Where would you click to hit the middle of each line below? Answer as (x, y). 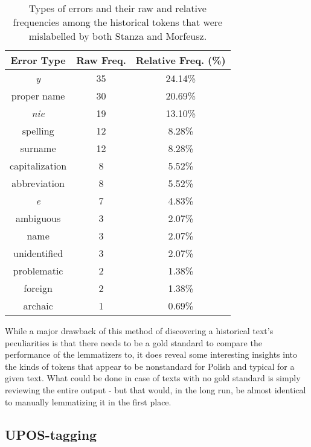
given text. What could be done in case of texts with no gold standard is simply (153, 378)
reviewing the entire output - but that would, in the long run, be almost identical (155, 389)
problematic (38, 271)
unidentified (38, 253)
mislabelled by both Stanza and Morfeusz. (118, 36)
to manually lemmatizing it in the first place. (88, 401)
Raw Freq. (101, 60)
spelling (38, 131)
